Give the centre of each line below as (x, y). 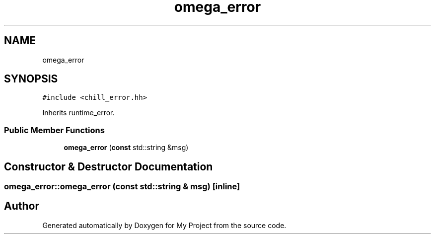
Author (22, 206)
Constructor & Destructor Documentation (109, 166)
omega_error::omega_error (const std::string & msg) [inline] (122, 187)
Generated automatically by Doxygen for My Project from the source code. (164, 225)
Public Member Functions (54, 130)
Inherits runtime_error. (78, 113)
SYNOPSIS (31, 79)
